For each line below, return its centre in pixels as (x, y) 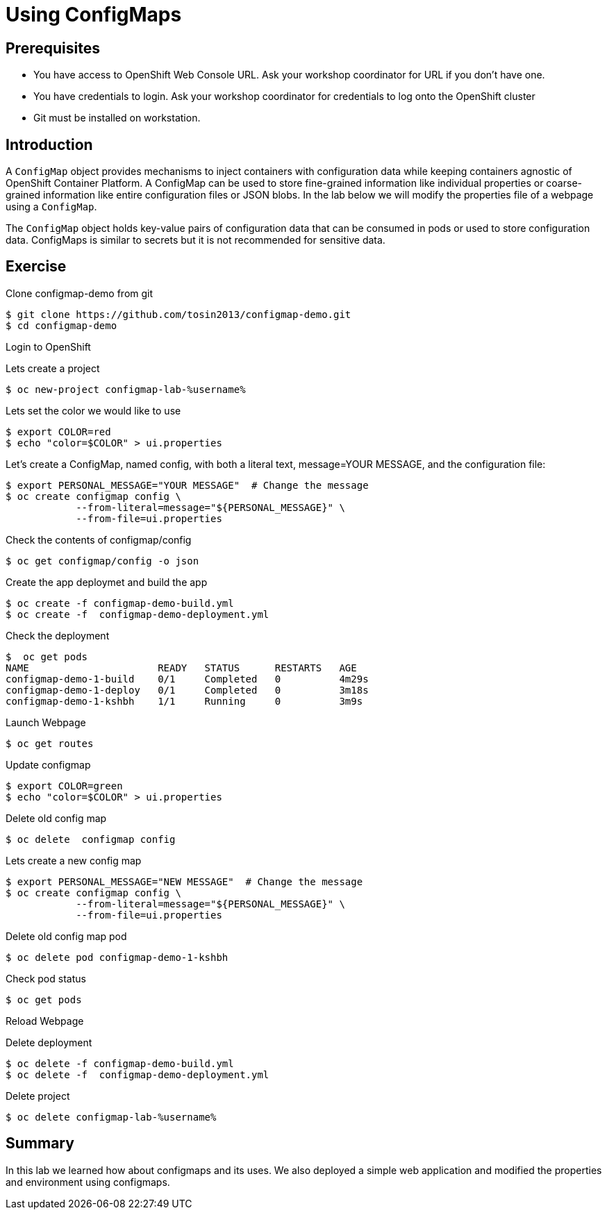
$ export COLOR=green (64, 786)
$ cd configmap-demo (61, 325)
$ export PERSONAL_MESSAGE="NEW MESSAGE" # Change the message (184, 881)
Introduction (49, 144)
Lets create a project (53, 368)
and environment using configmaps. (88, 1182)
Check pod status (46, 978)
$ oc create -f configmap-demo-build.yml (120, 603)
